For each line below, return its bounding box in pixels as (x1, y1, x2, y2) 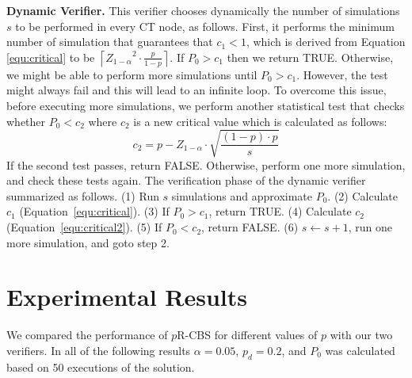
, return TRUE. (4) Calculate (208, 203, 352, 220)
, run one (348, 219, 393, 235)
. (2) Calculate (327, 187, 399, 204)
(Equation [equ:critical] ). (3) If (19, 203, 170, 220)
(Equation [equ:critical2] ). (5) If (6, 219, 162, 235)
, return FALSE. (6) (201, 219, 299, 235)
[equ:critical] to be (6, 48, 95, 65)
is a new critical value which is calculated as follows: (133, 113, 387, 129)
